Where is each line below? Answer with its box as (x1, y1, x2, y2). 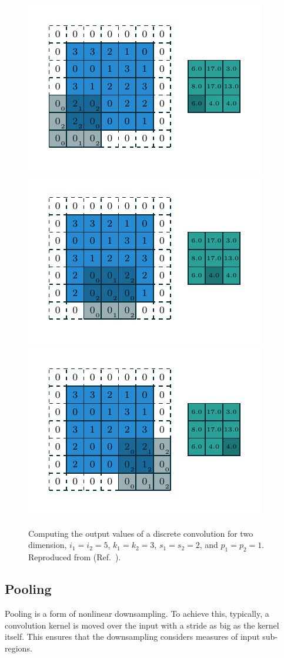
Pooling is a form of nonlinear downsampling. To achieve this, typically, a (5, 607, 269, 619)
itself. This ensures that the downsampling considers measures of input (5, 630, 260, 643)
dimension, (28, 539, 67, 551)
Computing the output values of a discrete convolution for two (28, 527, 253, 539)
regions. (5, 642, 32, 654)
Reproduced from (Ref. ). (28, 551, 121, 563)
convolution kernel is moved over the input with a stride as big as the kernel (5, 619, 279, 631)
